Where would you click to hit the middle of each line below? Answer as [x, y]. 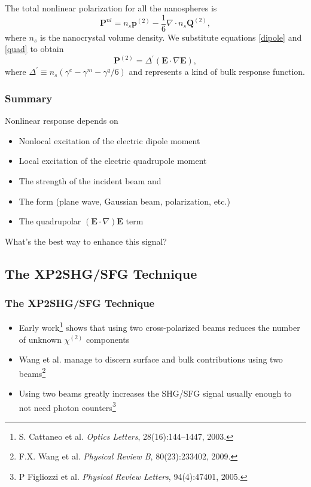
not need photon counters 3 [67, 406]
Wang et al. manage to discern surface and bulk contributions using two [151, 359]
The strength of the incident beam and [90, 180]
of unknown [40, 339]
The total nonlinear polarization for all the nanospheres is [111, 8]
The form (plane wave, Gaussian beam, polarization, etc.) [124, 201]
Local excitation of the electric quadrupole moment [113, 161]
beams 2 [32, 372]
